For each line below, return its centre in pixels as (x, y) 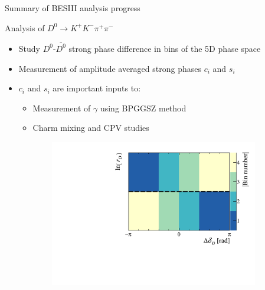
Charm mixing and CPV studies (91, 128)
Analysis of (25, 27)
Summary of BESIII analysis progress (73, 8)
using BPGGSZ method (143, 108)
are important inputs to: (97, 88)
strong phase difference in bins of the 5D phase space (165, 48)
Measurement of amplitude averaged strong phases (110, 68)
